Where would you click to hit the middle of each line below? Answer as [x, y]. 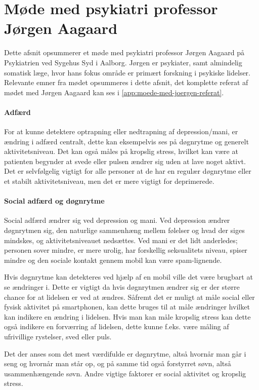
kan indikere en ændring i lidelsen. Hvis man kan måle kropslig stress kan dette [127, 316]
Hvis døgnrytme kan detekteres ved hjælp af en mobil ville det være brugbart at [128, 277]
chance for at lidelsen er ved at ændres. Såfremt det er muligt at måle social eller [129, 297]
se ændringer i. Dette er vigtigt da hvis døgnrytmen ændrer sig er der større [122, 287]
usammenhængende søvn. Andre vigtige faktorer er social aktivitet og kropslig [125, 373]
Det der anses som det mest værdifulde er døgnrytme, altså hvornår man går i [125, 353]
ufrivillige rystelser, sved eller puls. [58, 336]
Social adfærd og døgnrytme [54, 201]
